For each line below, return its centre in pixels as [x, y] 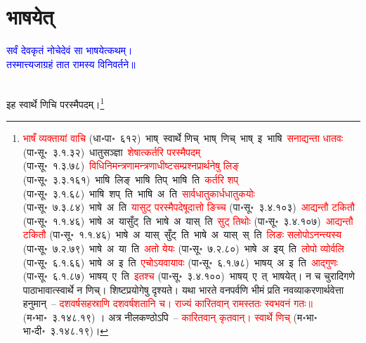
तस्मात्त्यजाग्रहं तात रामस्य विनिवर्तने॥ [71, 64]
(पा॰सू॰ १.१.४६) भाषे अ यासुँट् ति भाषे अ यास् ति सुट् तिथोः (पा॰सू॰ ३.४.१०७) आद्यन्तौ [188, 220]
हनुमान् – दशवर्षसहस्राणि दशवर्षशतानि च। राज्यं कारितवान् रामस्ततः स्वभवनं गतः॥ [168, 303]
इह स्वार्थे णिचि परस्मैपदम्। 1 [55, 103]
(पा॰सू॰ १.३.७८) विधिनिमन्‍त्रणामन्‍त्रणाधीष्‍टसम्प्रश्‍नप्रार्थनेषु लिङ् [131, 166]
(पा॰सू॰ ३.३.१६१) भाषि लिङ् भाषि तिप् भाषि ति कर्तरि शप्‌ [131, 179]
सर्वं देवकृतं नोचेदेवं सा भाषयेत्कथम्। [70, 50]
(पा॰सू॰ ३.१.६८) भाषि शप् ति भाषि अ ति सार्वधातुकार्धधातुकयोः [139, 193]
